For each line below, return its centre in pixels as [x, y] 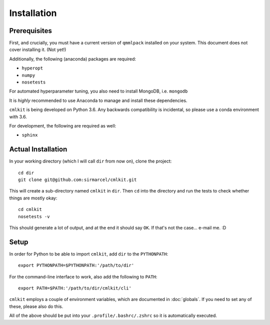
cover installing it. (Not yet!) [38, 49]
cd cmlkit [30, 209]
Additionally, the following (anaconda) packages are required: [73, 59]
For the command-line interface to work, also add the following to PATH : [83, 276]
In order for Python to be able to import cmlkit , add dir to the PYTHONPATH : [89, 254]
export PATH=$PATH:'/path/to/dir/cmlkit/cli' [75, 288]
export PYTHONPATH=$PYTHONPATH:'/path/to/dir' [76, 265]
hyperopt [32, 68]
